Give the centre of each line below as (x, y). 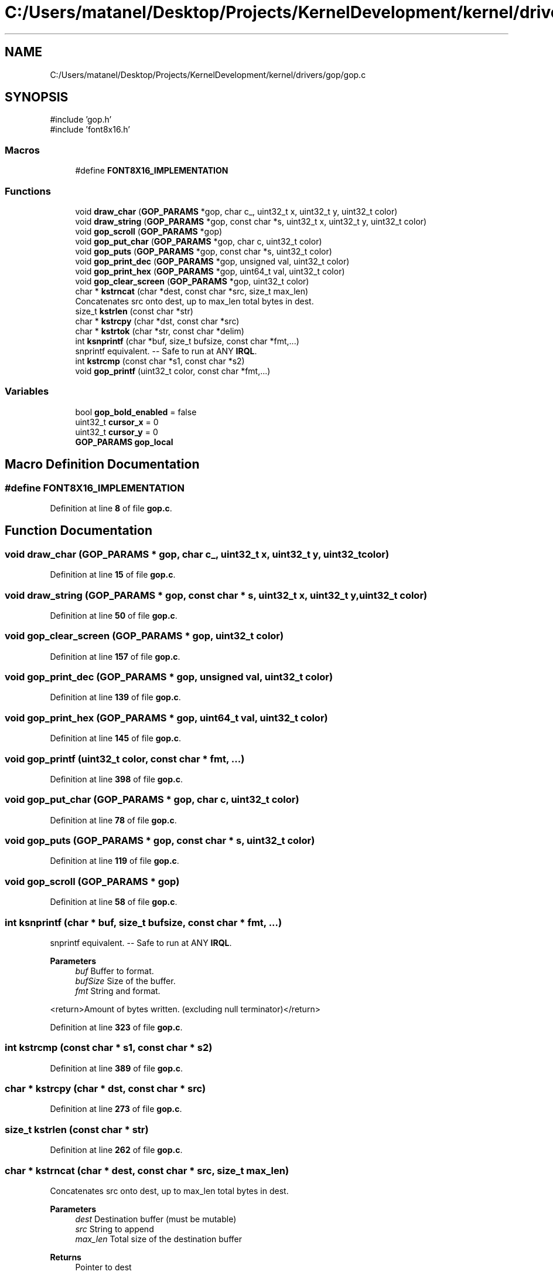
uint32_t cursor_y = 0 (117, 432)
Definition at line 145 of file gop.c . (115, 738)
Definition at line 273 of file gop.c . (116, 1109)
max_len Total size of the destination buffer (158, 1239)
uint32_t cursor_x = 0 (117, 422)
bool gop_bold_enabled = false (136, 412)
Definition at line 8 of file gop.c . (111, 508)
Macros (22, 150)
